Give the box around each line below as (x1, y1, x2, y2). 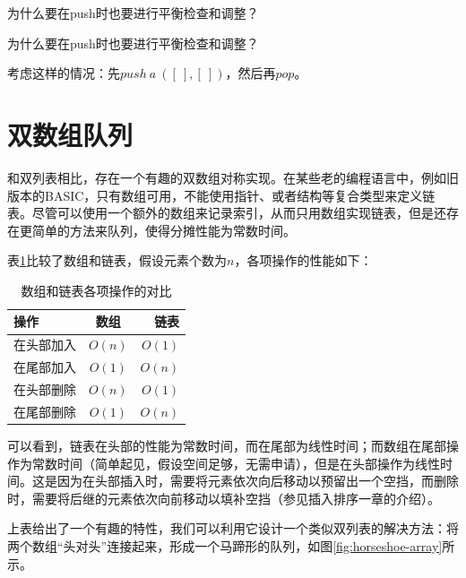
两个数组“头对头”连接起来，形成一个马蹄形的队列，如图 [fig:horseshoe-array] (7, 536, 443, 555)
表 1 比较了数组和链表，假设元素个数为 (7, 251, 227, 270)
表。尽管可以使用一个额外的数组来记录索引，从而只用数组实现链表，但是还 (7, 203, 446, 222)
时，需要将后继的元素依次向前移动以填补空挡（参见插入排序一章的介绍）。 (7, 488, 440, 507)
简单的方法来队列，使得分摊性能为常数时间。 (31, 220, 296, 239)
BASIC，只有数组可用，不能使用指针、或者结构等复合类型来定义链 (44, 185, 436, 204)
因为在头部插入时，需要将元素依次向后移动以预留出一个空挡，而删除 (56, 471, 459, 490)
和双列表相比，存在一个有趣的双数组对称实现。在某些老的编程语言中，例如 (7, 168, 446, 186)
